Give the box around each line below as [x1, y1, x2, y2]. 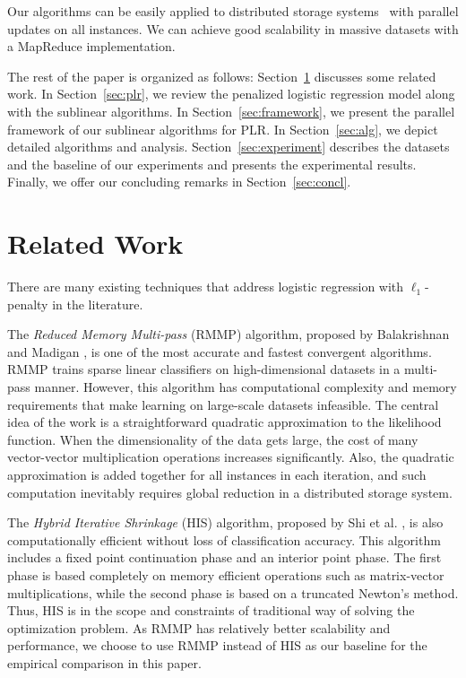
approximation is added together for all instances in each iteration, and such [7, 465, 427, 483]
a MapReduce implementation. [7, 37, 176, 56]
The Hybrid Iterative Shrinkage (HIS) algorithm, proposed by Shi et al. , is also [7, 513, 444, 532]
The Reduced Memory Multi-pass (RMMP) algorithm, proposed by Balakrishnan [7, 325, 450, 343]
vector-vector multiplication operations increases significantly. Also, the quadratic [7, 448, 454, 466]
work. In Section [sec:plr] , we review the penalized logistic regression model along [7, 84, 455, 103]
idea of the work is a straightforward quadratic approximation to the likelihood [7, 413, 442, 431]
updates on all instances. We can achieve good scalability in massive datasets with [7, 19, 459, 38]
